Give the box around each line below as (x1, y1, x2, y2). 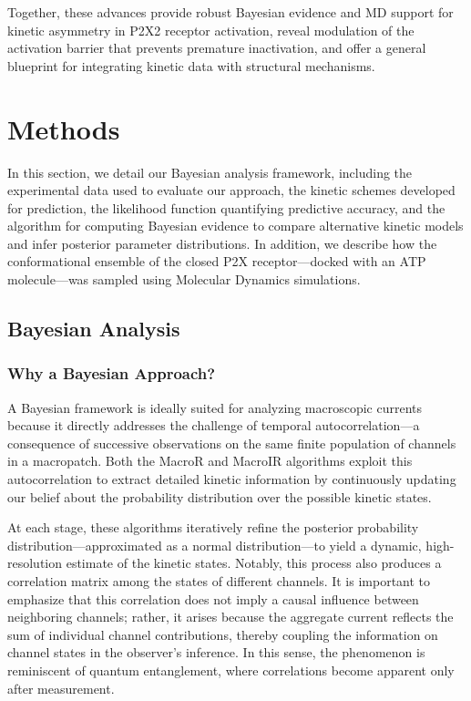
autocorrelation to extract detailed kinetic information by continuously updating (7, 469, 456, 489)
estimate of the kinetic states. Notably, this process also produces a (66, 553, 442, 572)
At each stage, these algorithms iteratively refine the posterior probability (7, 518, 419, 537)
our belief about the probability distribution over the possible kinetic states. (7, 487, 432, 506)
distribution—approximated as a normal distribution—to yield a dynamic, (7, 535, 422, 554)
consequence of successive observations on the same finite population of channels (7, 433, 456, 452)
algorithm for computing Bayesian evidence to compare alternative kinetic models (7, 216, 464, 235)
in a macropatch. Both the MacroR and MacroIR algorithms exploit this (7, 451, 413, 470)
